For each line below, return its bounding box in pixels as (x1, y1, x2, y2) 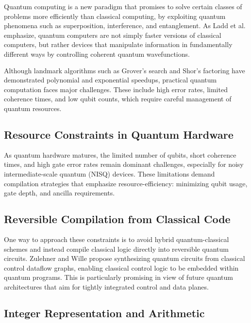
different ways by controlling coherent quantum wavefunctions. (4, 48, 190, 59)
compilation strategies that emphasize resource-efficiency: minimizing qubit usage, (4, 178, 248, 188)
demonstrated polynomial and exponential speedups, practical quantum (4, 75, 217, 85)
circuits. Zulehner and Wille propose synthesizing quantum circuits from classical (4, 253, 245, 263)
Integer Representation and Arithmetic (4, 305, 205, 320)
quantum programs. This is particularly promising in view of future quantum (4, 272, 233, 282)
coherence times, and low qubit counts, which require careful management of (4, 94, 232, 104)
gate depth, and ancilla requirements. (4, 188, 115, 198)
